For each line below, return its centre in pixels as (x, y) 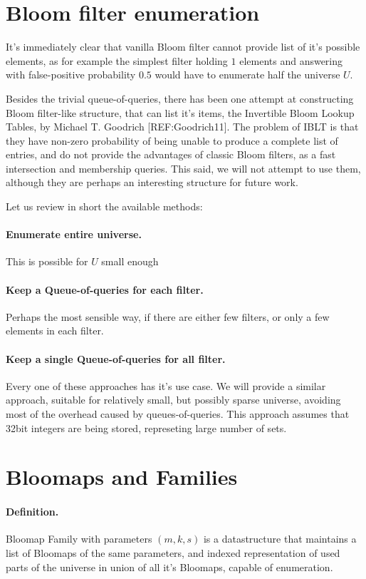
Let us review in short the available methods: (104, 206)
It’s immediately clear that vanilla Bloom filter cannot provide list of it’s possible (183, 47)
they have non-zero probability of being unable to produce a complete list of (172, 140)
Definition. (32, 512)
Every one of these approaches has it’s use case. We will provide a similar (166, 385)
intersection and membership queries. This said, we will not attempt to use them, (183, 168)
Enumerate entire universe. (74, 234)
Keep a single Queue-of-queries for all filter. (116, 358)
